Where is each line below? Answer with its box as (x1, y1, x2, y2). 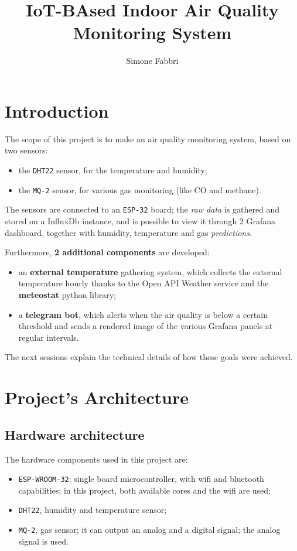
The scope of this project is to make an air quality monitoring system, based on (5, 132, 291, 145)
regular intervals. (18, 331, 79, 343)
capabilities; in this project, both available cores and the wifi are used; (18, 484, 271, 496)
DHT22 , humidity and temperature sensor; (18, 504, 167, 516)
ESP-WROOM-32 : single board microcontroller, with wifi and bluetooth (18, 473, 264, 485)
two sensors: (5, 144, 48, 156)
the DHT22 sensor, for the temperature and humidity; (18, 164, 207, 176)
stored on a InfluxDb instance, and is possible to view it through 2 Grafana (5, 215, 276, 227)
